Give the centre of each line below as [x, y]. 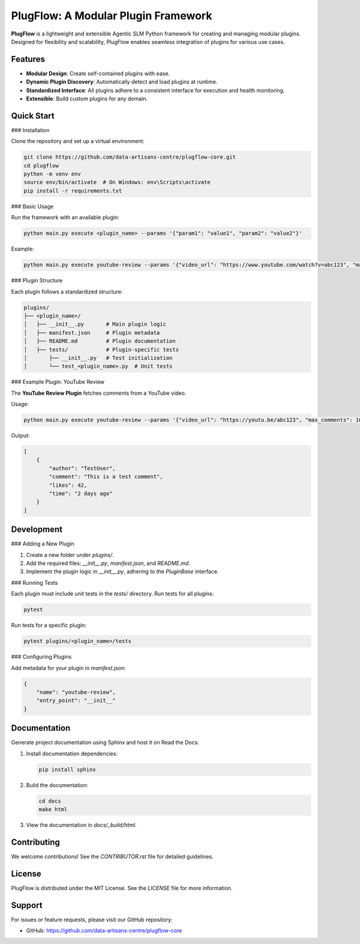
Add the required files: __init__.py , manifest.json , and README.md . [108, 563]
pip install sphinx [67, 769]
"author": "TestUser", [82, 468]
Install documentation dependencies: [72, 754]
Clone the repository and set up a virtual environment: [78, 141]
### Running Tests [34, 582]
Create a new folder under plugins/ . [70, 555]
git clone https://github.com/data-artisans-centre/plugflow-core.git [130, 157]
